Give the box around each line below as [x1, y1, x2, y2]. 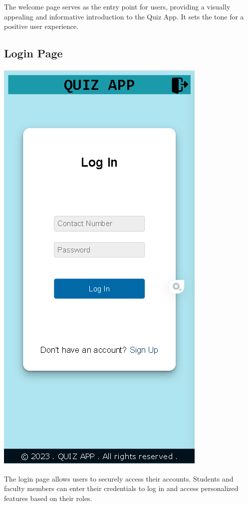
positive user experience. [4, 21, 79, 31]
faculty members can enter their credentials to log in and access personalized [4, 483, 239, 494]
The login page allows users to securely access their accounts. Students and [4, 473, 234, 484]
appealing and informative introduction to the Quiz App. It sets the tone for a [4, 11, 244, 21]
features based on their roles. [4, 493, 92, 503]
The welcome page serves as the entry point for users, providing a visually [4, 1, 231, 11]
